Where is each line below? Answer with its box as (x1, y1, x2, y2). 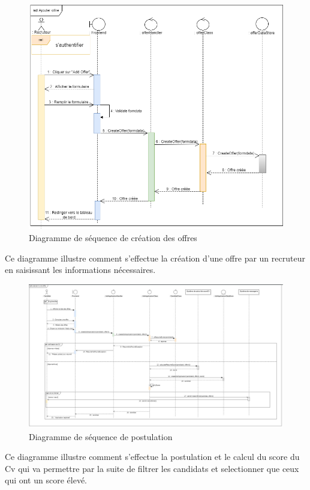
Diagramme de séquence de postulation (29, 430, 173, 443)
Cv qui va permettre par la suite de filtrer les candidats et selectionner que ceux (5, 462, 299, 474)
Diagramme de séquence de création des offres (29, 231, 197, 243)
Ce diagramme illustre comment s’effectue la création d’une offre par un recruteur (5, 251, 305, 264)
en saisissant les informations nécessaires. (5, 263, 156, 276)
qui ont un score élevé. (5, 474, 87, 486)
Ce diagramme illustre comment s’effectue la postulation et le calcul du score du (5, 450, 300, 463)
